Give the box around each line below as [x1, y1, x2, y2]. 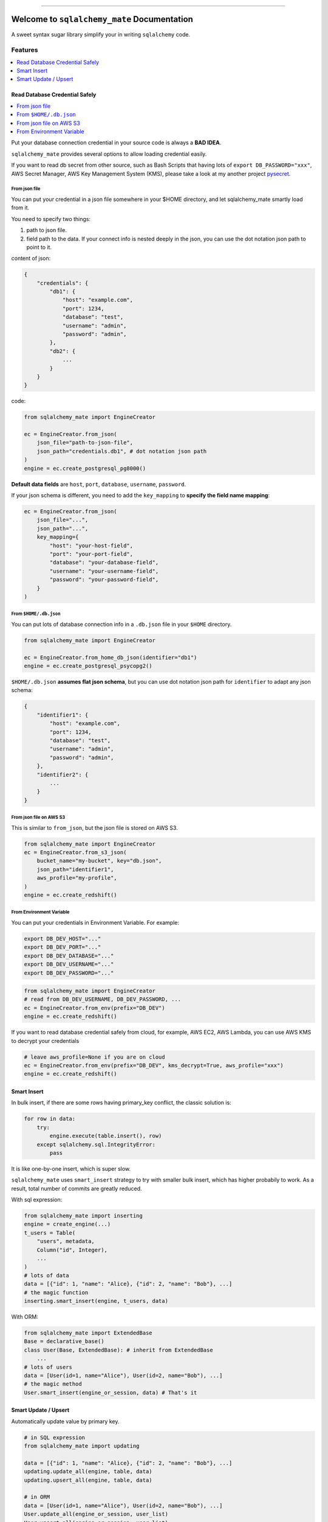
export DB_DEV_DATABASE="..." [24, 952, 114, 959]
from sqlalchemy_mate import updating [24, 1443, 140, 1450]
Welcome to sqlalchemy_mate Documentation [11, 14, 194, 24]
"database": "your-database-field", [49, 559, 159, 566]
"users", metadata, [36, 1238, 95, 1245]
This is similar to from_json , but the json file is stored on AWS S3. [11, 824, 179, 831]
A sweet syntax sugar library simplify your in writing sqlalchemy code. [11, 30, 191, 38]
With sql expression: [11, 1196, 63, 1204]
